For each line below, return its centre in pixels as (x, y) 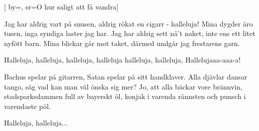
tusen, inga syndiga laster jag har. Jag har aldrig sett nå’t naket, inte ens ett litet (130, 33)
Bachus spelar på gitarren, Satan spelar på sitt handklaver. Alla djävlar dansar (126, 76)
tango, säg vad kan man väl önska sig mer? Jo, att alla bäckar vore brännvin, (123, 86)
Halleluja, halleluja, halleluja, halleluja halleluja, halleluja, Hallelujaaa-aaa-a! (122, 60)
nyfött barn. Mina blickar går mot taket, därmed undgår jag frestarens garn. (122, 43)
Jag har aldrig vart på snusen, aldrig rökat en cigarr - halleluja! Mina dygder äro (128, 23)
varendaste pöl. (27, 106)
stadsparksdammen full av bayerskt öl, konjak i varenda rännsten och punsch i (125, 96)
